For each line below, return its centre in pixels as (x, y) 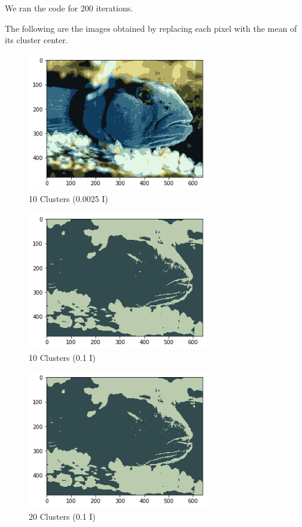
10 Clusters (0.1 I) (62, 357)
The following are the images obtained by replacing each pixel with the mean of (151, 28)
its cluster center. (36, 40)
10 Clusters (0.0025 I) (68, 199)
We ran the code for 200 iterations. (69, 8)
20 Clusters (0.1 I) (62, 516)
